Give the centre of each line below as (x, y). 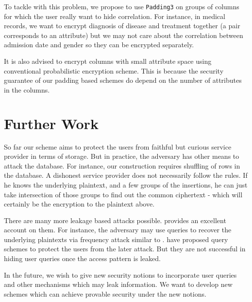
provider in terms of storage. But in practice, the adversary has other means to (122, 156)
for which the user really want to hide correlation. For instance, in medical (115, 16)
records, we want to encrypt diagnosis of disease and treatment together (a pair (122, 26)
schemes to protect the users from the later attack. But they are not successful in (125, 249)
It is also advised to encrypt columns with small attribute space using (108, 61)
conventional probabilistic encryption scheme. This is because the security (114, 70)
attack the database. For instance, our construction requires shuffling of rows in (122, 165)
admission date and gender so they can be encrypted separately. (99, 45)
